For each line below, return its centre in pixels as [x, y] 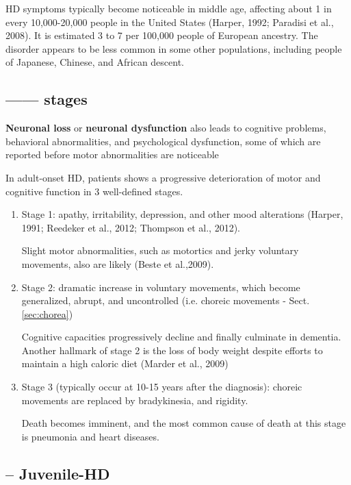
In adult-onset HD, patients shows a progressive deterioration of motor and [163, 177]
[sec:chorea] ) [47, 313]
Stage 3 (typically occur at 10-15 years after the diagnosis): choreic [162, 387]
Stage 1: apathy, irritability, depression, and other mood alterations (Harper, [182, 214]
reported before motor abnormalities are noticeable [112, 154]
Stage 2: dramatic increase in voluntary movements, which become [161, 287]
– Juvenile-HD [58, 473]
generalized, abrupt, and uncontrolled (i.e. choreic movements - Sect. [166, 300]
